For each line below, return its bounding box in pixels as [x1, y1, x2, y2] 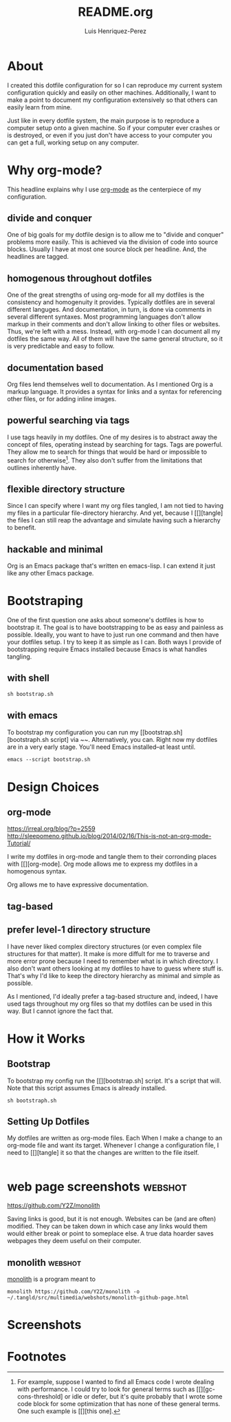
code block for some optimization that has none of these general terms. [16, 1400, 221, 1408]
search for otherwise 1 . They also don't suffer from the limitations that [7, 455, 203, 465]
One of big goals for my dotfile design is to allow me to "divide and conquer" [7, 231, 224, 239]
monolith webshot [7, 1257, 81, 1269]
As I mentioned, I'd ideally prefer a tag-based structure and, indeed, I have [7, 992, 219, 1000]
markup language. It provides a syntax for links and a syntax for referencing [7, 388, 222, 396]
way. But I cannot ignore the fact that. [7, 1006, 113, 1015]
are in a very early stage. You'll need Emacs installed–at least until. [7, 743, 196, 751]
